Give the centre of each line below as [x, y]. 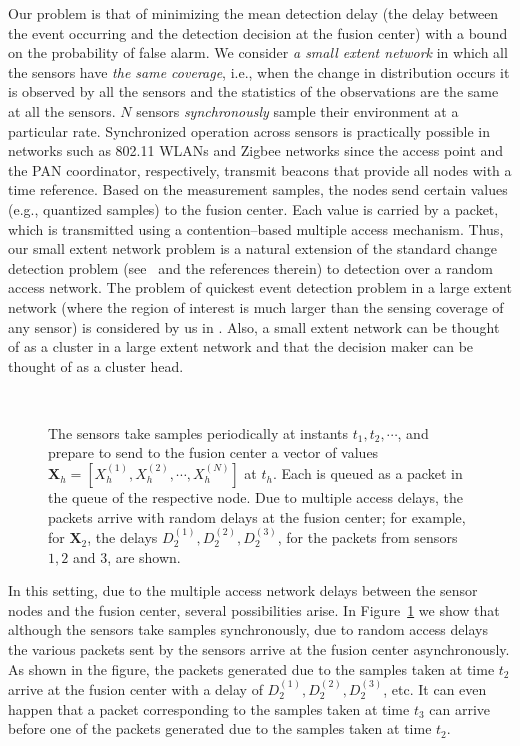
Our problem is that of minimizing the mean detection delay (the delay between [253, 13]
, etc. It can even [435, 689]
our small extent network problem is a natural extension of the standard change [252, 248]
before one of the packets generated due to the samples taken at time [220, 728]
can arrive [460, 708]
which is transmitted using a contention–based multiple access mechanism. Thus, [256, 228]
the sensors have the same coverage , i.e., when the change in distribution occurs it [259, 71]
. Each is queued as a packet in [367, 473]
